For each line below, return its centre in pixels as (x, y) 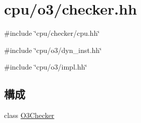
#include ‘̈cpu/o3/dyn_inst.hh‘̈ (53, 50)
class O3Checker (29, 115)
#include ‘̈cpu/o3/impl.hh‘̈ (46, 67)
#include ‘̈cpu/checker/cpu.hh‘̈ (52, 33)
